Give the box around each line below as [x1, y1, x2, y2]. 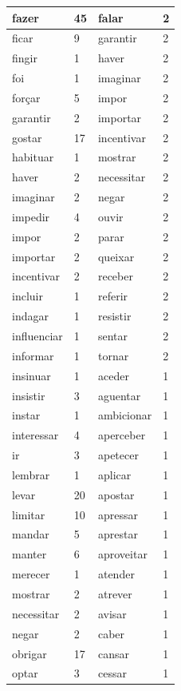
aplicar [97, 466, 132, 483]
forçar [12, 89, 41, 105]
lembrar [12, 466, 50, 483]
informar [12, 347, 54, 363]
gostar [12, 129, 42, 145]
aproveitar [97, 546, 148, 562]
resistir [97, 308, 132, 324]
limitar [12, 506, 45, 522]
